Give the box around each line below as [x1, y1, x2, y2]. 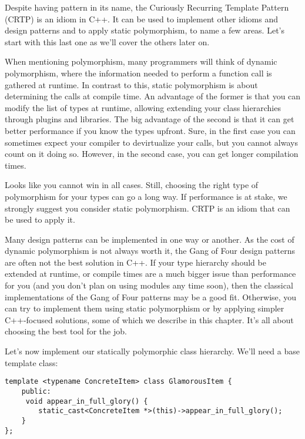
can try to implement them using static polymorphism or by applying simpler [5, 302, 284, 314]
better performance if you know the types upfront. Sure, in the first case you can [5, 124, 296, 136]
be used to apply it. [5, 213, 75, 226]
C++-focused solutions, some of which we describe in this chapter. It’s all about [5, 313, 294, 326]
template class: [5, 356, 58, 368]
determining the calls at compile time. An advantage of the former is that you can [5, 90, 301, 102]
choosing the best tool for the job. [5, 325, 127, 337]
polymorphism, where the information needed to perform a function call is [5, 66, 272, 79]
